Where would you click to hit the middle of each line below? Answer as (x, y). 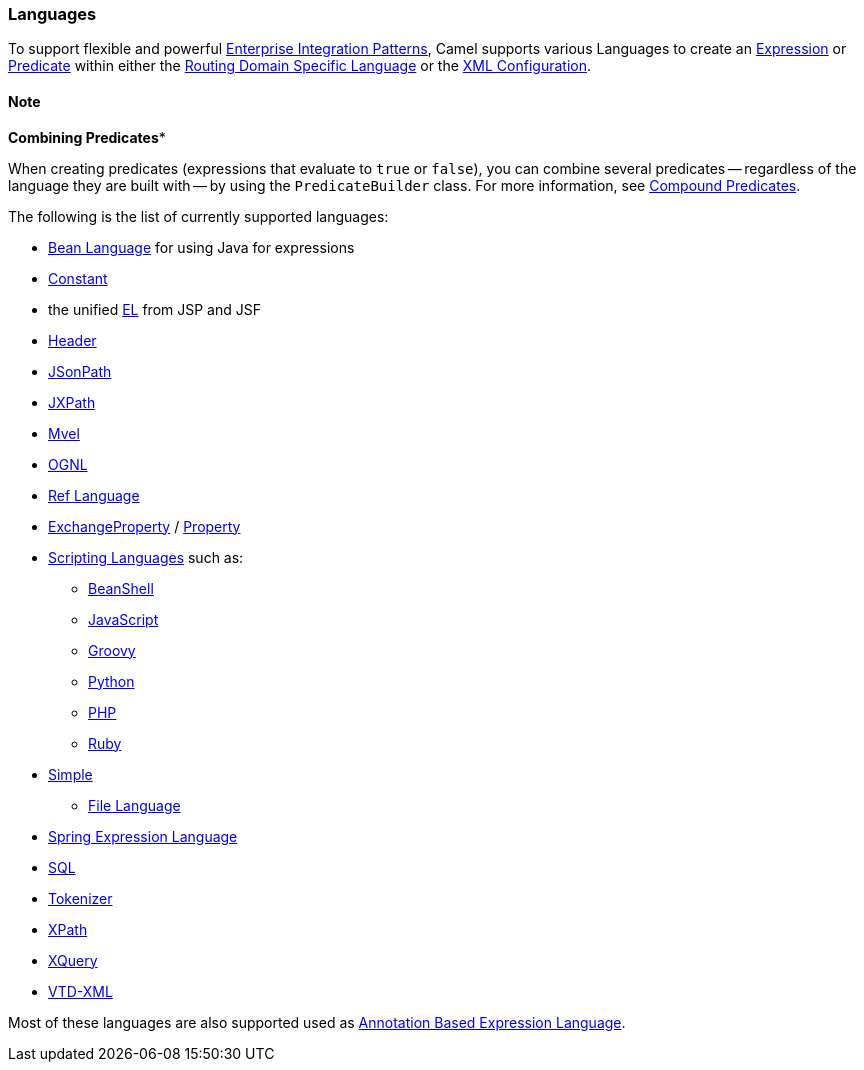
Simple (70, 774)
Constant (78, 278)
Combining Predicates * (87, 137)
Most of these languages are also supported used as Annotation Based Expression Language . (317, 1022)
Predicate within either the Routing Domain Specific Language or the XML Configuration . (300, 66)
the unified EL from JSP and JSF (154, 309)
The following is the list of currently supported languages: (198, 216)
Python (111, 681)
